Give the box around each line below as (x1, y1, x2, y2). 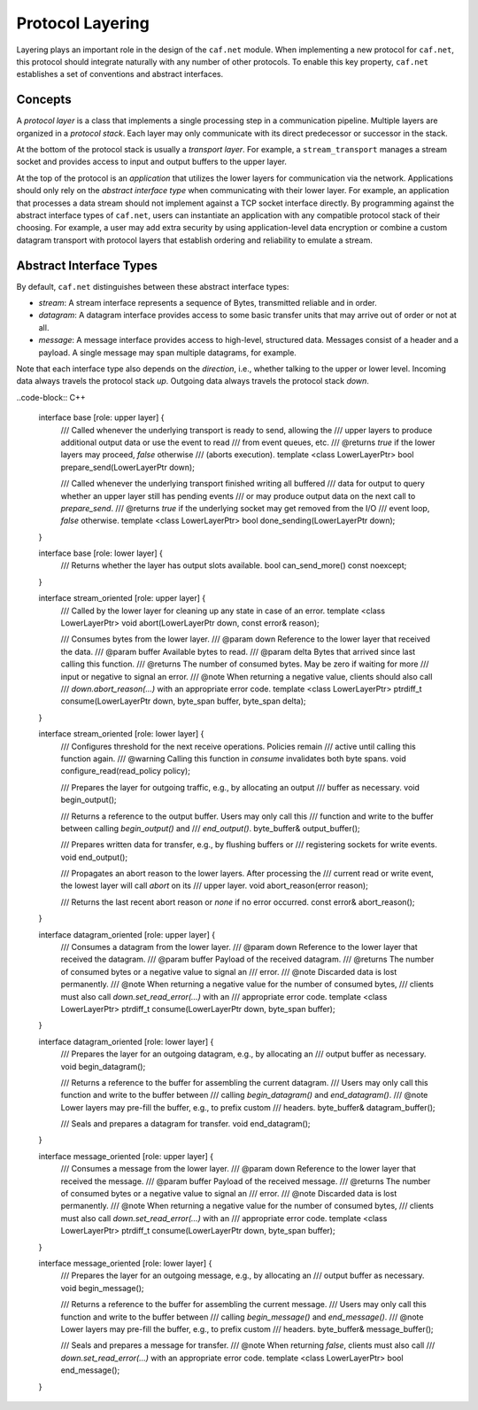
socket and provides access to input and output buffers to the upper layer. (16, 156, 288, 167)
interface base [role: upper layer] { (38, 412, 165, 423)
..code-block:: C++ (16, 392, 86, 402)
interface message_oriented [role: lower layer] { (38, 1258, 212, 1268)
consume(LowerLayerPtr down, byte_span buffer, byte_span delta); (60, 696, 306, 706)
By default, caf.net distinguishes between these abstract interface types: (16, 281, 289, 292)
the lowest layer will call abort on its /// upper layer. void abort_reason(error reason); (60, 880, 369, 891)
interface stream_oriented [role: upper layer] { (38, 593, 206, 604)
